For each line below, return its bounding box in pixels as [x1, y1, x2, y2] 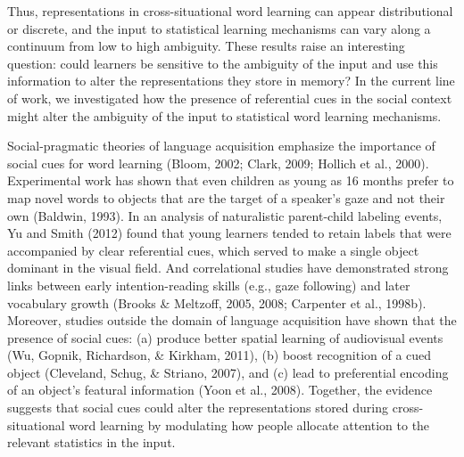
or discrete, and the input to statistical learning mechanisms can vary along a [7, 19, 431, 37]
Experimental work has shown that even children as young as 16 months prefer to [7, 171, 454, 190]
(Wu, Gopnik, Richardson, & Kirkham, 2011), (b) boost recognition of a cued [7, 346, 432, 364]
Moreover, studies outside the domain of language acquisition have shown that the [7, 311, 457, 330]
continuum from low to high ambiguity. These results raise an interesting [7, 37, 405, 55]
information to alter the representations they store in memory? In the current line [7, 71, 455, 90]
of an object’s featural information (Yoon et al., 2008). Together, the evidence [7, 380, 433, 399]
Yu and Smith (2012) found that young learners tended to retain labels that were [7, 224, 452, 242]
